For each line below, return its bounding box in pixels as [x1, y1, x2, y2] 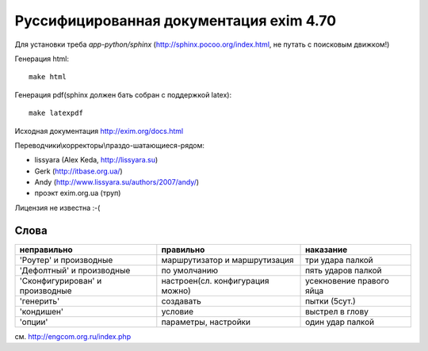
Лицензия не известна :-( [14, 203, 101, 212]
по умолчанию [161, 265, 219, 276]
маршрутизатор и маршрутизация [161, 254, 294, 265]
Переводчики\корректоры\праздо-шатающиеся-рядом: [14, 140, 205, 150]
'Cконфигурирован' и [19, 275, 102, 286]
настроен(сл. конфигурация [161, 275, 269, 286]
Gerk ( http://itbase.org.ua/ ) [34, 166, 123, 176]
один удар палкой [305, 316, 375, 327]
